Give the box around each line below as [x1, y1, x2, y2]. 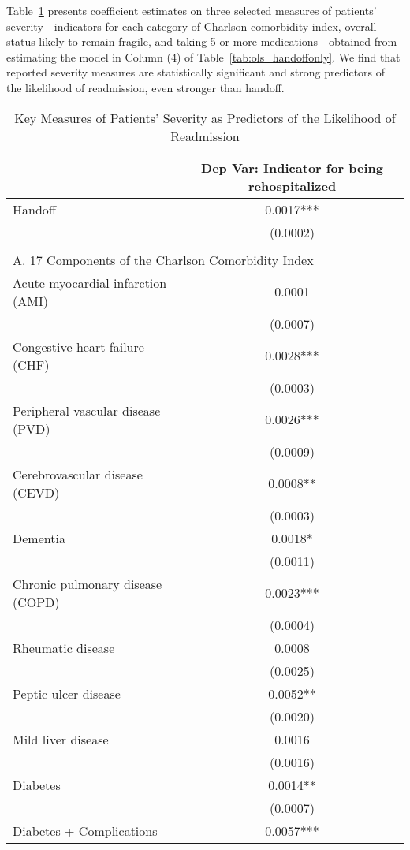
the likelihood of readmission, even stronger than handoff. [6, 79, 285, 95]
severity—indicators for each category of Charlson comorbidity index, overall [6, 17, 377, 34]
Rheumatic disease [13, 638, 115, 657]
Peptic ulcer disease [13, 684, 121, 703]
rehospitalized [248, 176, 337, 195]
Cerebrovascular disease [13, 464, 143, 483]
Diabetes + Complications [13, 821, 158, 840]
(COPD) [13, 592, 60, 611]
